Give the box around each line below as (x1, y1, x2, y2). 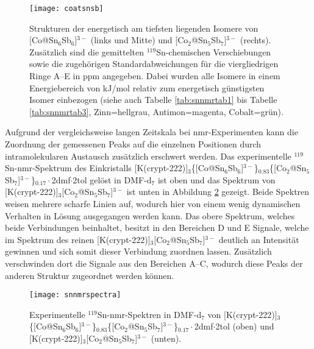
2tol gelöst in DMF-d (73, 173, 152, 186)
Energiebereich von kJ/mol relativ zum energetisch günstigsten (29, 81, 265, 94)
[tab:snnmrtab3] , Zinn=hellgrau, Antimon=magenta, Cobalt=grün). (29, 105, 284, 118)
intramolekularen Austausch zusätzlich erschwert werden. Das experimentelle (5, 149, 291, 162)
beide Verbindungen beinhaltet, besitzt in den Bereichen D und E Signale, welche (5, 221, 309, 234)
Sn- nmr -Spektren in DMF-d (97, 308, 202, 320)
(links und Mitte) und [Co (90, 33, 188, 46)
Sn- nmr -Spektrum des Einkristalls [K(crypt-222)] (5, 161, 188, 174)
